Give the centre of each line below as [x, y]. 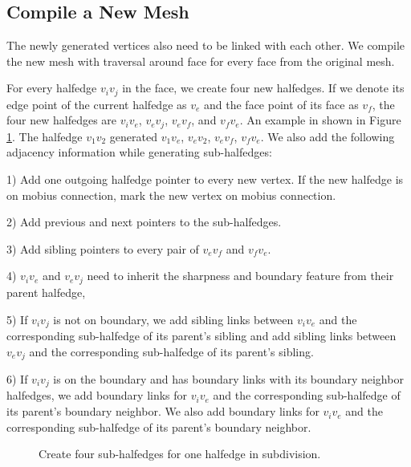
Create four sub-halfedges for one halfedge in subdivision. [180, 454]
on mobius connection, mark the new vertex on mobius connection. [171, 195]
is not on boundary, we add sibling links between [173, 319]
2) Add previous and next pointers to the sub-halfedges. [144, 222]
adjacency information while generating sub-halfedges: [139, 152]
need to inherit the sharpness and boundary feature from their [240, 276]
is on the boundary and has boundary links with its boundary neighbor [228, 379]
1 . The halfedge [45, 136]
